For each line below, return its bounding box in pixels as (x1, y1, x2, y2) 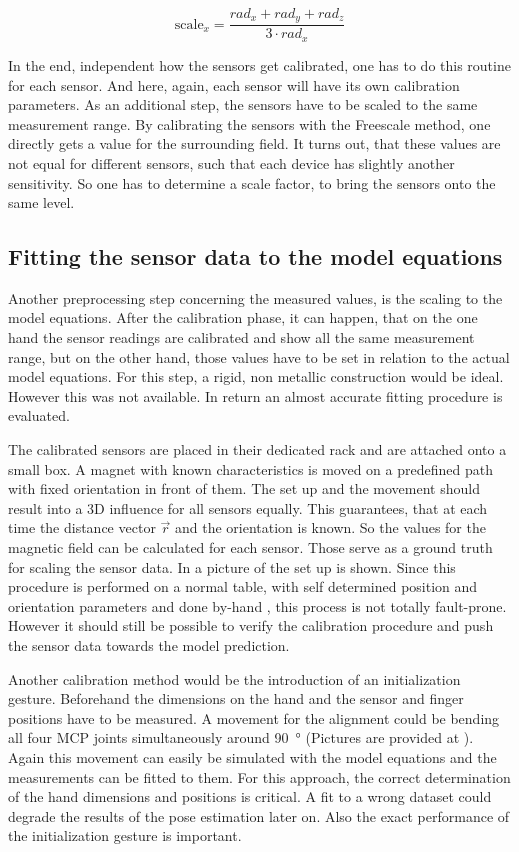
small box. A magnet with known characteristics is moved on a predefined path (8, 458, 493, 479)
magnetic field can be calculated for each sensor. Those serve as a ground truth (8, 537, 493, 558)
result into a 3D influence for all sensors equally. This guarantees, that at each (8, 497, 488, 518)
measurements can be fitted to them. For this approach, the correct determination (8, 766, 511, 787)
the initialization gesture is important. (8, 825, 242, 846)
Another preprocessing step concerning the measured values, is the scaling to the (8, 287, 503, 308)
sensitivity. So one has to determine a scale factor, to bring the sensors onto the (8, 172, 496, 193)
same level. (8, 192, 75, 213)
